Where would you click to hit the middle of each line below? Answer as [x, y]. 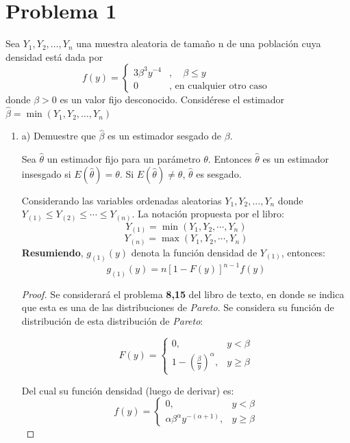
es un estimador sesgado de [165, 136]
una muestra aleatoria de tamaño [146, 43]
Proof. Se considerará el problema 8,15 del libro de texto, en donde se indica [183, 294]
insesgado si [46, 173]
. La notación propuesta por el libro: [208, 214]
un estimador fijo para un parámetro [124, 158]
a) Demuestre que [59, 136]
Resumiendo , [52, 252]
